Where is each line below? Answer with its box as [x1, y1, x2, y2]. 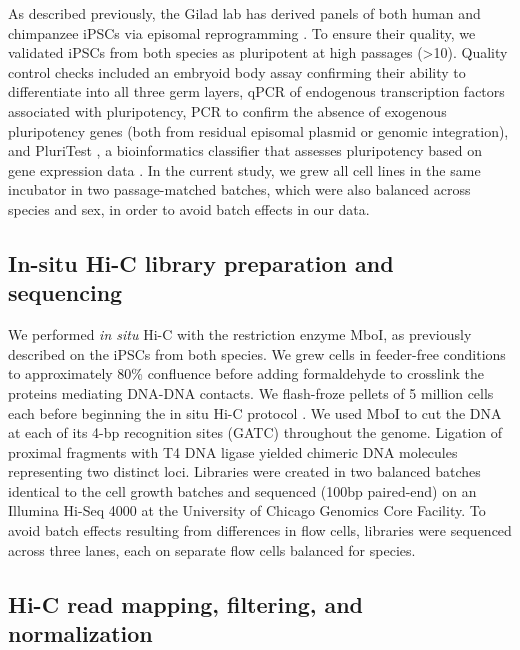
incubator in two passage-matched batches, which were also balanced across [8, 179, 471, 200]
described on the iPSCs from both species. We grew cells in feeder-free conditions [8, 343, 506, 364]
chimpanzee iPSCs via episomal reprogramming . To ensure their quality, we [8, 22, 476, 43]
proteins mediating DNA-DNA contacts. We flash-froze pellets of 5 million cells [8, 382, 494, 403]
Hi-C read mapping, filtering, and [8, 588, 364, 619]
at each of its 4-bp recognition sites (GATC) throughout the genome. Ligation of [8, 422, 503, 443]
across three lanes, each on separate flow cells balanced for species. [8, 539, 416, 560]
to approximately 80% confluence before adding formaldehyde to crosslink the [8, 363, 484, 384]
